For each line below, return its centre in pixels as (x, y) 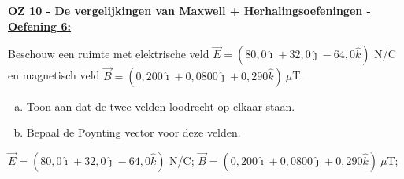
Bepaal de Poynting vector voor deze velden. (133, 132)
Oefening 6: (40, 26)
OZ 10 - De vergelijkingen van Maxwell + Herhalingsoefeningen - (189, 10)
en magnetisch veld (54, 75)
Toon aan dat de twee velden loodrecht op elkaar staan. (161, 106)
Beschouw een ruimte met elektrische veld (109, 54)
